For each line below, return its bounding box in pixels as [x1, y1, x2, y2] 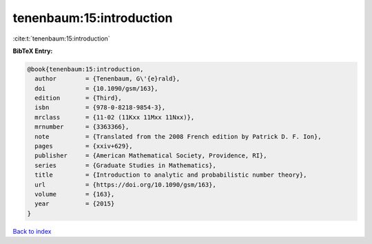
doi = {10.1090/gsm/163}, [34, 85, 158, 92]
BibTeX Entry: [12, 47, 53, 55]
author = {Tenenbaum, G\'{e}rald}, [34, 75, 180, 82]
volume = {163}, [34, 190, 115, 198]
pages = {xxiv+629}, [34, 142, 134, 151]
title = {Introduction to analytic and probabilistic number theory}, [34, 171, 307, 179]
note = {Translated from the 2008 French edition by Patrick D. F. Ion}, [34, 133, 322, 140]
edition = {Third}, [34, 94, 122, 102]
